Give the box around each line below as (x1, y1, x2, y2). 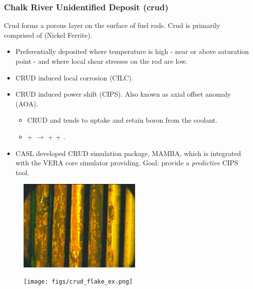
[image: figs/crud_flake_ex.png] (24, 278, 133, 286)
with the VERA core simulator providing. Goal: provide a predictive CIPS (15, 158, 238, 168)
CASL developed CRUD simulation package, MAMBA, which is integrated (15, 148, 241, 158)
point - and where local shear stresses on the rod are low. (15, 56, 188, 66)
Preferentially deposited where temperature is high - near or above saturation (15, 46, 249, 56)
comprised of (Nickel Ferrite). (4, 29, 92, 40)
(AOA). (15, 98, 38, 108)
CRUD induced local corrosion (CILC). (15, 72, 134, 82)
